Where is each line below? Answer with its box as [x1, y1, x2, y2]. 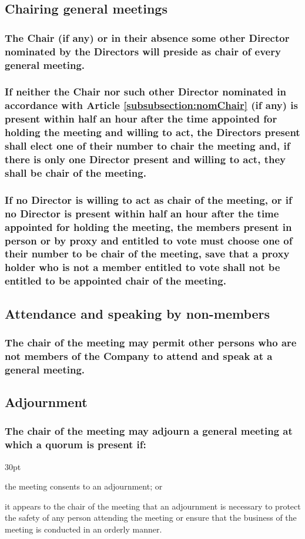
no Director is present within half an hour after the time [5, 206, 279, 220]
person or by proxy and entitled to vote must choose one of [5, 233, 293, 247]
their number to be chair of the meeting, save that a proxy [5, 246, 290, 261]
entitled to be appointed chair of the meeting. [5, 273, 226, 288]
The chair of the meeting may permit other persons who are [5, 335, 297, 349]
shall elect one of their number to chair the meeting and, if [5, 138, 290, 153]
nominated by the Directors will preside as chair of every [5, 44, 281, 58]
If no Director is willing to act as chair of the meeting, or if [5, 192, 292, 207]
